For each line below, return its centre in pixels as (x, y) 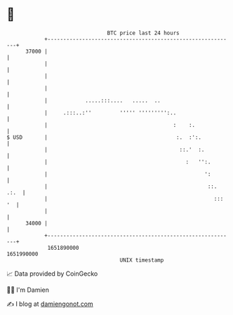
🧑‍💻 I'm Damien (28, 290)
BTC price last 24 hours (143, 33)
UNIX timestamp (142, 260)
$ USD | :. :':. (104, 137)
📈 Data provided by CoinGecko (52, 274)
